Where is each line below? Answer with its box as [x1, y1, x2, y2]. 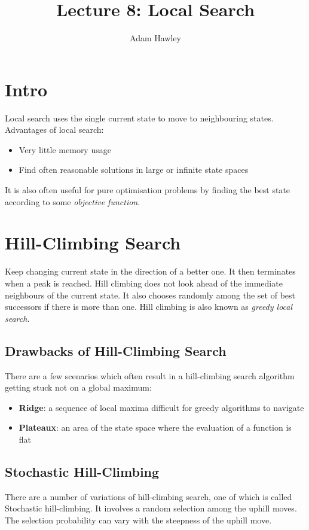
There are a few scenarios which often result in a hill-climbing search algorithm [5, 369, 295, 382]
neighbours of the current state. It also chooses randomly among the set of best [5, 288, 295, 301]
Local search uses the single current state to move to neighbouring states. [5, 111, 274, 124]
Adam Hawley [130, 32, 181, 44]
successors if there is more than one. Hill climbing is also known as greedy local [5, 300, 293, 313]
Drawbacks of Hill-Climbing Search [5, 341, 227, 360]
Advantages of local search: [5, 123, 104, 136]
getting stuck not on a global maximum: [5, 381, 152, 394]
